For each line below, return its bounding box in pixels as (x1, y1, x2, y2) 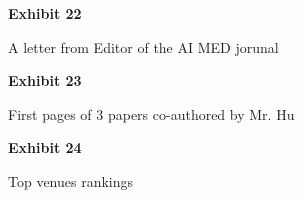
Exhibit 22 (8, 3, 82, 23)
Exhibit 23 (8, 70, 82, 91)
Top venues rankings (8, 170, 134, 191)
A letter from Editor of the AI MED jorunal (8, 36, 279, 57)
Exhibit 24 (8, 137, 82, 158)
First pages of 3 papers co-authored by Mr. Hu (8, 103, 295, 124)
